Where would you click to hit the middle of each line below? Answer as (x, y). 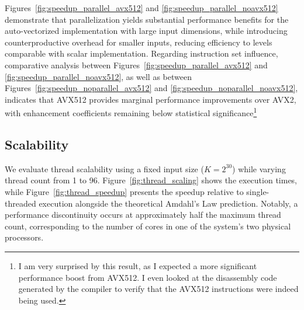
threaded (20, 203)
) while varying (259, 168)
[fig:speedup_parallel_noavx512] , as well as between (98, 76)
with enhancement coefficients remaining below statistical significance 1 (131, 112)
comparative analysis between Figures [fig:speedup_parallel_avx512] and (136, 65)
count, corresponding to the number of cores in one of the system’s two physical (148, 226)
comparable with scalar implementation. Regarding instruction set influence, (141, 53)
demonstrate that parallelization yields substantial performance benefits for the (147, 19)
